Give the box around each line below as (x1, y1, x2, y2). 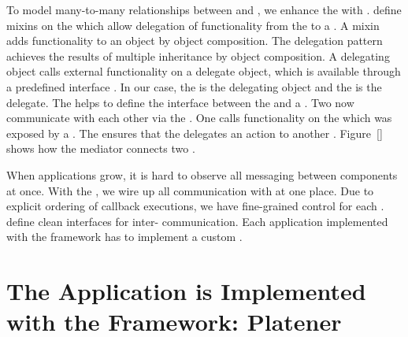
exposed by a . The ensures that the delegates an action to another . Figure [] (6, 124, 383, 141)
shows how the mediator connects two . (6, 140, 195, 157)
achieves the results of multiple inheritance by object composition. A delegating (6, 47, 390, 64)
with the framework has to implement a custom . (6, 228, 243, 245)
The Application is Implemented (6, 275, 366, 307)
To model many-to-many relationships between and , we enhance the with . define (6, 2, 402, 17)
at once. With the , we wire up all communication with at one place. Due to (6, 182, 374, 198)
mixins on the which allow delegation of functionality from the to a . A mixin (6, 17, 380, 33)
